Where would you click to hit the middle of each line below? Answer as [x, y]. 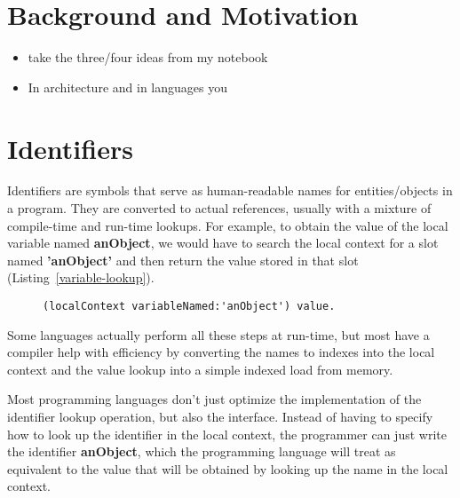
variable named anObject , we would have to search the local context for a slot [223, 243]
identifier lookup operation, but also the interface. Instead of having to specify [220, 417]
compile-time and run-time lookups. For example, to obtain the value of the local [228, 225]
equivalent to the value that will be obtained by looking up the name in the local [228, 468]
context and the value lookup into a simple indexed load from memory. [200, 369]
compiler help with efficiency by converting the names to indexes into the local [221, 352]
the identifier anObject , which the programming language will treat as [202, 451]
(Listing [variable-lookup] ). [81, 277]
